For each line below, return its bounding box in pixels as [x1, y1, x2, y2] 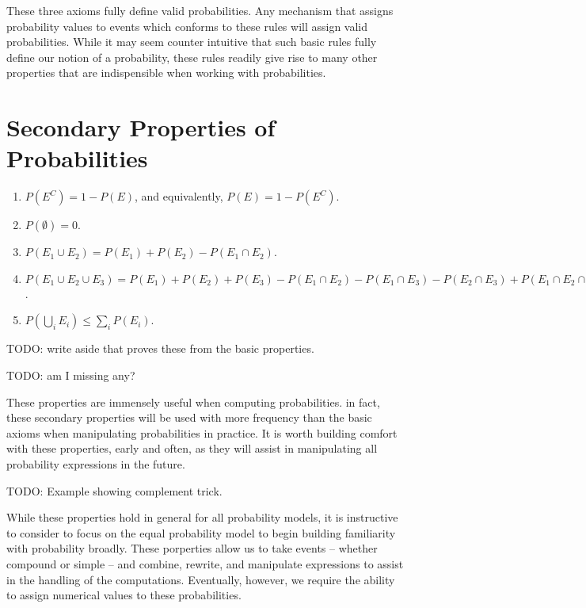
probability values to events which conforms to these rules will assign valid [6, 17, 368, 34]
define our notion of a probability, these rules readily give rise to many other [6, 48, 378, 65]
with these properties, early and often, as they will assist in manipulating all [6, 440, 378, 457]
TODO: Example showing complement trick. [6, 482, 223, 499]
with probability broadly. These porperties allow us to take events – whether [6, 540, 378, 556]
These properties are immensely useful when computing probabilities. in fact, [6, 393, 380, 410]
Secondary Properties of [6, 111, 276, 143]
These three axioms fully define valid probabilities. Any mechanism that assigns [6, 2, 394, 18]
